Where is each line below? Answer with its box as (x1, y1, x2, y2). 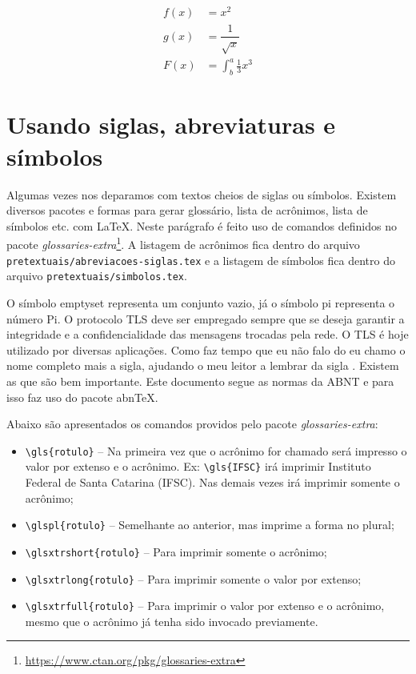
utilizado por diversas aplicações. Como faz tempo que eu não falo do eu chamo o (6, 341, 406, 358)
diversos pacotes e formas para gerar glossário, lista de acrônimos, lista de (6, 202, 368, 219)
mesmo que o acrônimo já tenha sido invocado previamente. (25, 612, 318, 629)
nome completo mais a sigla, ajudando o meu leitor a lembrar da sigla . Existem (6, 357, 399, 374)
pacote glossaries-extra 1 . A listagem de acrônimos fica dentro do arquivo (6, 234, 360, 253)
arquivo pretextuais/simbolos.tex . (6, 267, 187, 284)
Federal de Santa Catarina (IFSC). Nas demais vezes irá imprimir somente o (25, 474, 400, 491)
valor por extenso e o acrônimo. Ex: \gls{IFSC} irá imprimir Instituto (25, 458, 371, 475)
